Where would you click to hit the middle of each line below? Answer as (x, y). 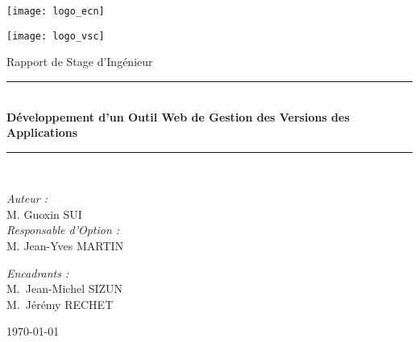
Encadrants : (38, 272)
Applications (42, 132)
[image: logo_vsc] (56, 36)
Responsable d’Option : (63, 230)
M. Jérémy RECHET (60, 304)
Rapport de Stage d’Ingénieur (80, 62)
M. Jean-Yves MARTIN (65, 246)
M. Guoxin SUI (44, 214)
